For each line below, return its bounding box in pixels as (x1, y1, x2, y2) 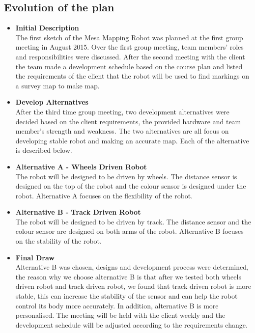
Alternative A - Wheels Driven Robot (15, 161, 147, 171)
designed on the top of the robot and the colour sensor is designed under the (15, 181, 246, 191)
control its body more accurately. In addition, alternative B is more (15, 300, 219, 310)
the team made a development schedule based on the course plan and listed (15, 61, 243, 71)
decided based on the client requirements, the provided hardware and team (15, 116, 241, 126)
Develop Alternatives (15, 97, 88, 107)
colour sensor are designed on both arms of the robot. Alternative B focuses (15, 226, 244, 236)
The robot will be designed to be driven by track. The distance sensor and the (15, 216, 251, 226)
